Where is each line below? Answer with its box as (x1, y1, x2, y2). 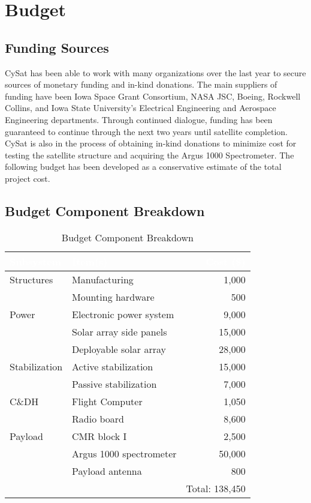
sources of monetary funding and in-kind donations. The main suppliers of (5, 78, 277, 91)
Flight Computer (72, 394, 143, 408)
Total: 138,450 (186, 481, 246, 495)
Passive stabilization (72, 376, 157, 391)
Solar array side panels (72, 324, 167, 339)
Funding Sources (5, 38, 109, 56)
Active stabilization (72, 359, 153, 373)
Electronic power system (72, 307, 174, 321)
